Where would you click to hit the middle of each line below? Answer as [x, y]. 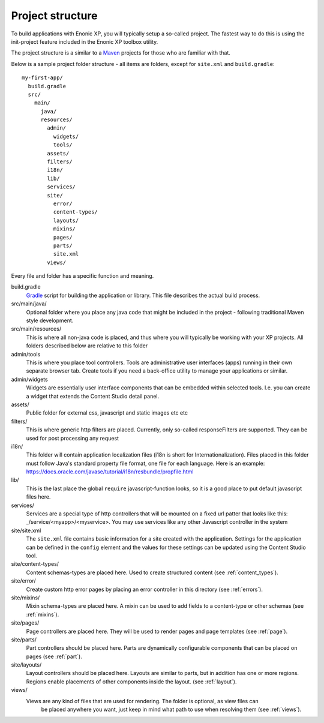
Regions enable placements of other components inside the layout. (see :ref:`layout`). [131, 682]
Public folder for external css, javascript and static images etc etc [107, 413]
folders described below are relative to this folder [87, 346]
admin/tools [26, 354]
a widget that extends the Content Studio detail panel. [93, 396]
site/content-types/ [35, 564]
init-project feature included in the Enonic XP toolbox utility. [85, 41]
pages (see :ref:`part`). [54, 656]
